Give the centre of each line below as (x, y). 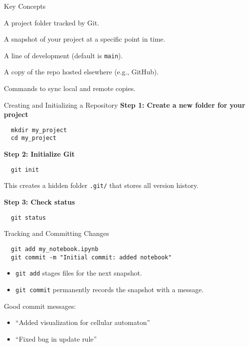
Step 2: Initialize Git (40, 154)
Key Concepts (25, 6)
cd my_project (34, 138)
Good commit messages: (40, 306)
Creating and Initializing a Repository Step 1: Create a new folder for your (125, 104)
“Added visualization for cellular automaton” (83, 322)
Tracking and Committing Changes (57, 233)
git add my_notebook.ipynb (55, 249)
